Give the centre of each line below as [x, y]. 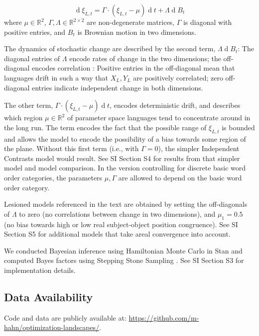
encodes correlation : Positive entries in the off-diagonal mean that [133, 68]
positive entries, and [35, 32]
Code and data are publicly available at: [65, 317]
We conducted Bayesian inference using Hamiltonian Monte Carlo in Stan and [123, 250]
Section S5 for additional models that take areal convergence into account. [117, 234]
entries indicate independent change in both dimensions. [118, 87]
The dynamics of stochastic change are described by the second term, [110, 48]
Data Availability [49, 296]
